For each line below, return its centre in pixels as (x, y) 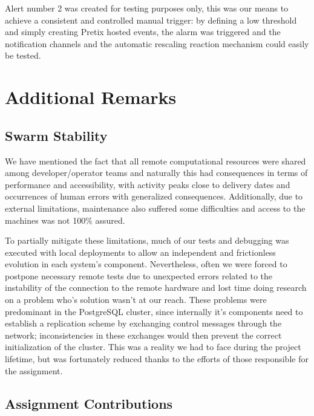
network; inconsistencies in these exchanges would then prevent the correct (143, 335)
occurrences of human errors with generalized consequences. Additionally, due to (154, 196)
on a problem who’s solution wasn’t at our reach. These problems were (136, 300)
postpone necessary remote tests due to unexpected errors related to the (139, 275)
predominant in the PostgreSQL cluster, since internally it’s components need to (154, 311)
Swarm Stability (56, 135)
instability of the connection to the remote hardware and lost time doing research (156, 288)
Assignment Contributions (89, 403)
